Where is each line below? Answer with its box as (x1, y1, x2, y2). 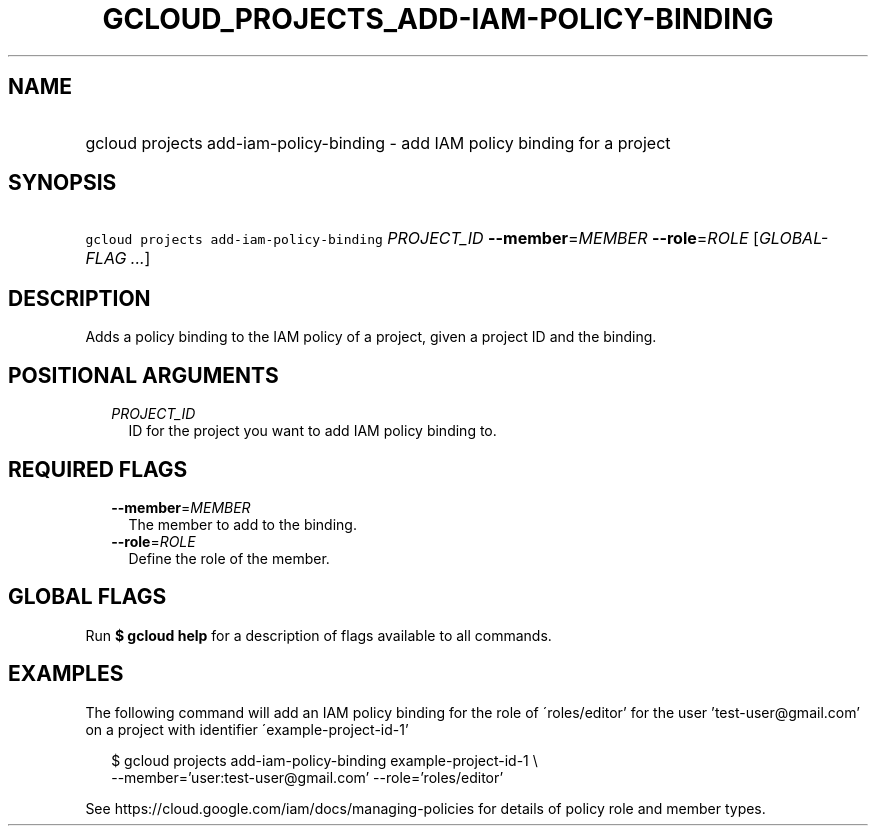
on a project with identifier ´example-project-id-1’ (85, 720, 409, 738)
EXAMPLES (8, 661, 124, 687)
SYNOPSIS (8, 170, 117, 196)
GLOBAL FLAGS (8, 584, 167, 610)
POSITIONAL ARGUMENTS (8, 362, 279, 388)
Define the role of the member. (128, 549, 330, 567)
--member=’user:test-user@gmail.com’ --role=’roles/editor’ (111, 768, 504, 786)
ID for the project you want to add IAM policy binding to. (128, 422, 497, 440)
